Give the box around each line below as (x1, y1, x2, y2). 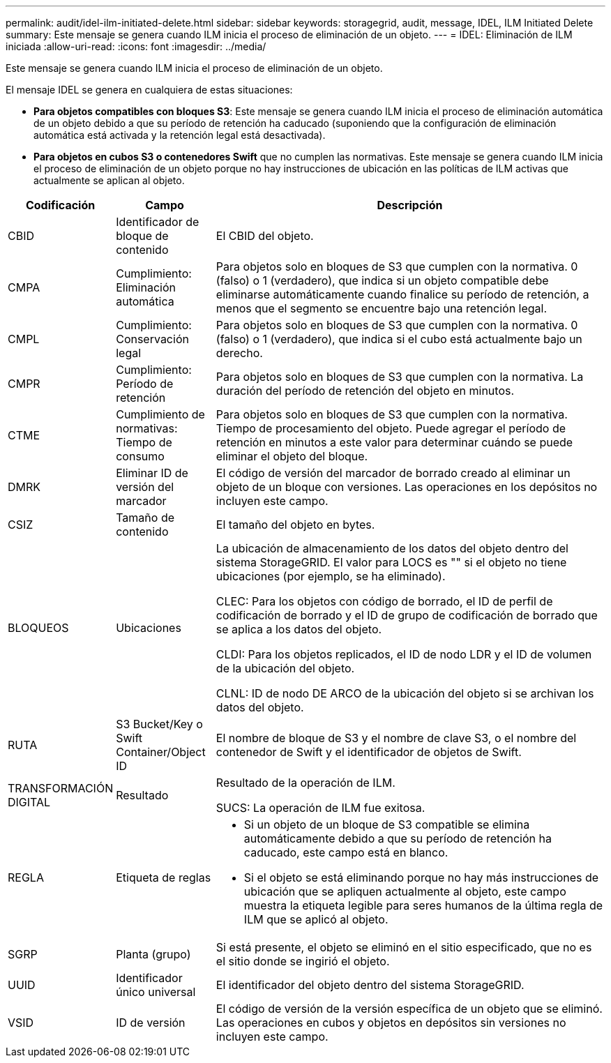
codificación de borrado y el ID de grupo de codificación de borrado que (216, 608, 598, 622)
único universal (116, 985, 196, 999)
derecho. (216, 346, 263, 360)
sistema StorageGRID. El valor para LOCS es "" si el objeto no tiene (216, 555, 567, 569)
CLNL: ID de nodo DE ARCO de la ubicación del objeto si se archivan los (216, 686, 594, 700)
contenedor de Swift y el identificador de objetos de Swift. (216, 745, 522, 759)
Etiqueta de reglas (116, 870, 211, 884)
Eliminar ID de (116, 466, 188, 480)
